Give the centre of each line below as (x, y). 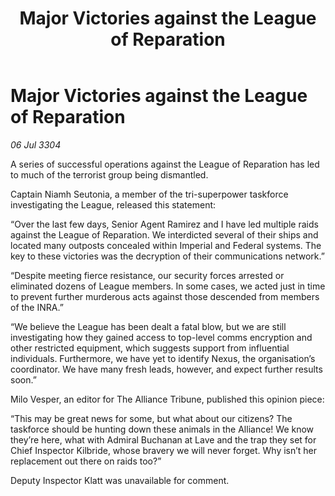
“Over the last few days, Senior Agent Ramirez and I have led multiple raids (164, 224)
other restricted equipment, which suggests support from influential (150, 348)
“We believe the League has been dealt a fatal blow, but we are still (148, 326)
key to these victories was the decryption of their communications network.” (167, 256)
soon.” (23, 379)
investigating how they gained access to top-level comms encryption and (161, 337)
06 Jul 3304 (36, 144)
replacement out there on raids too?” (86, 461)
